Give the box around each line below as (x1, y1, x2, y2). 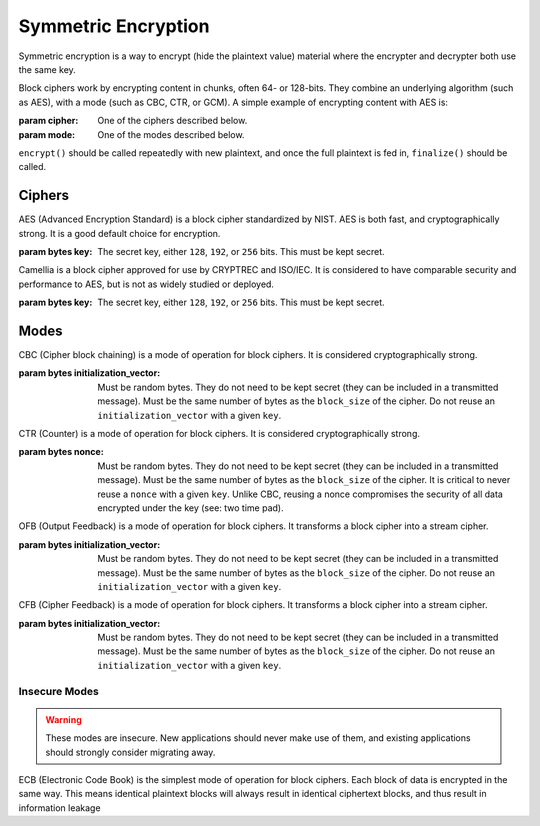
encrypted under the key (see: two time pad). (97, 501, 284, 514)
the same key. (18, 63, 77, 75)
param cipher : (18, 115, 79, 127)
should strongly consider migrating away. (45, 746, 216, 758)
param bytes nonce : (18, 446, 104, 458)
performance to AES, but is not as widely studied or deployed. (18, 278, 275, 290)
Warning (45, 713, 82, 725)
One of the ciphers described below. (97, 115, 248, 127)
